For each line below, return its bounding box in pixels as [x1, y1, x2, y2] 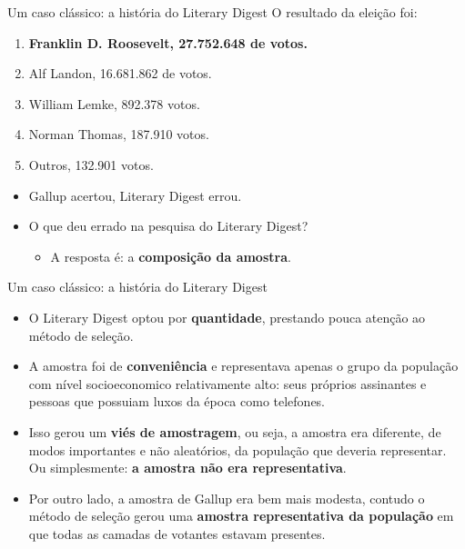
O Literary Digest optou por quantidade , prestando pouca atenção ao [28, 307, 426, 326]
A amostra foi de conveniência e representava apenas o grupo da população [28, 356, 459, 375]
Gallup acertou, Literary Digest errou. [28, 185, 242, 205]
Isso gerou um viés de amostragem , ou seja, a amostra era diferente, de [28, 422, 441, 441]
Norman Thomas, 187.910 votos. [28, 125, 209, 144]
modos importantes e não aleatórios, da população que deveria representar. [28, 440, 447, 459]
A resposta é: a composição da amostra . [50, 246, 291, 265]
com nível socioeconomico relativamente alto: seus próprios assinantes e [28, 374, 427, 393]
